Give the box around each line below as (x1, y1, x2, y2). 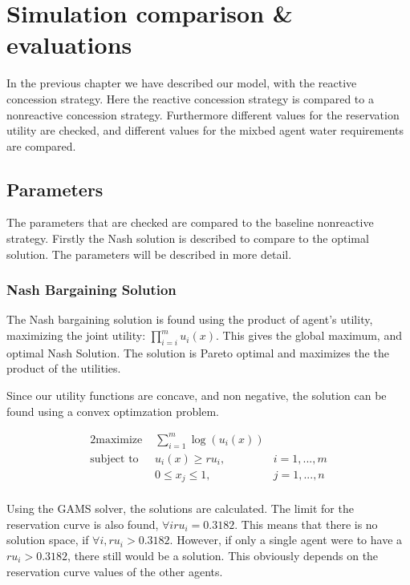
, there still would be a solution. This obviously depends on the (67, 547, 379, 563)
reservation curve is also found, (6, 515, 159, 532)
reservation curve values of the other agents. (6, 563, 223, 579)
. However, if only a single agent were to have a (169, 531, 403, 548)
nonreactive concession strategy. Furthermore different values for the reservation (6, 106, 400, 123)
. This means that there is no (234, 515, 378, 532)
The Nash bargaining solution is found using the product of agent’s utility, (6, 311, 373, 328)
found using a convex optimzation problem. (6, 402, 219, 419)
